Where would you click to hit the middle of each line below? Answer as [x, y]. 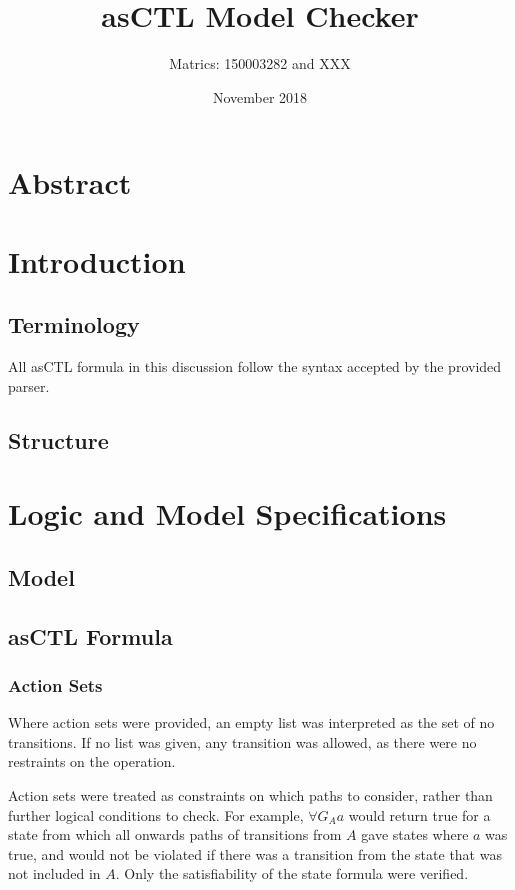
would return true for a [419, 814]
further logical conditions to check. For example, [156, 814]
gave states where [415, 834]
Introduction [97, 260]
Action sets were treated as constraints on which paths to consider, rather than [250, 794]
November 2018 [260, 96]
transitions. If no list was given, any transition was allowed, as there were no [242, 741]
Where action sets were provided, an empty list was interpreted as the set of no [251, 722]
